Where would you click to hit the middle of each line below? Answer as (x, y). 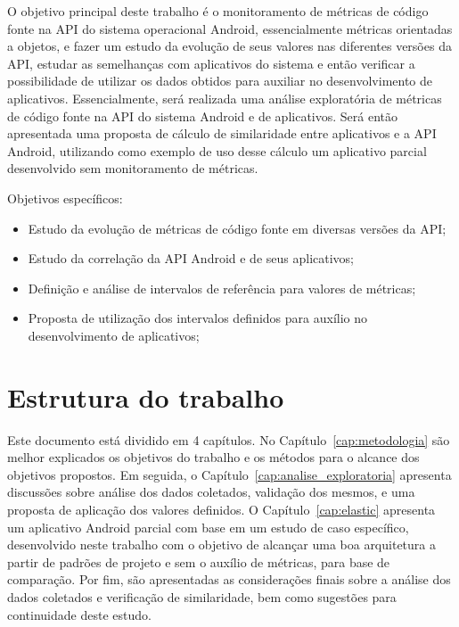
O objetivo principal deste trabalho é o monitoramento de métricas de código (218, 11)
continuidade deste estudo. (79, 614)
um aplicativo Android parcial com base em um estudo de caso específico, (208, 527)
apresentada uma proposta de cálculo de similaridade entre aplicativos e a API (222, 133)
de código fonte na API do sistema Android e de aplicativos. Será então (202, 115)
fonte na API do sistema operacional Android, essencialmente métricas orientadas (230, 28)
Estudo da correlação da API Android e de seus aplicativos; (191, 258)
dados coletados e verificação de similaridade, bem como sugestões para (202, 596)
